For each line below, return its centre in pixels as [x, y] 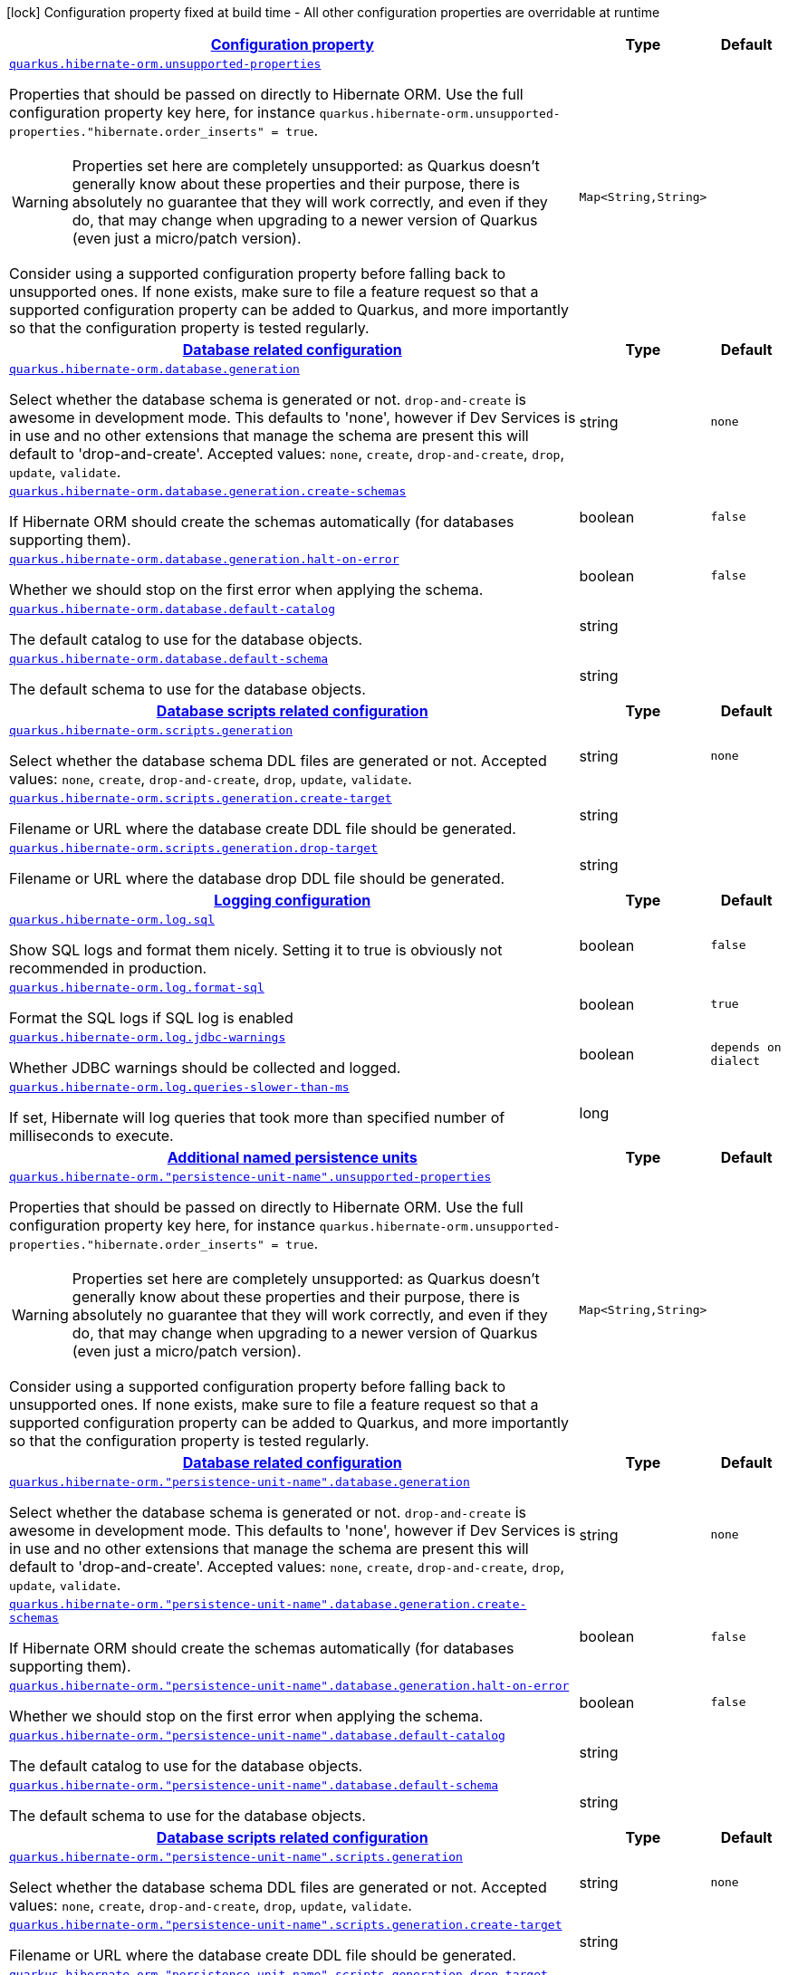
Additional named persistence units [292, 1157]
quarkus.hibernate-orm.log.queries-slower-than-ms [179, 1087]
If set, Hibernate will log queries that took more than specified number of [257, 1117]
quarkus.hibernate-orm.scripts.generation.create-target [201, 798]
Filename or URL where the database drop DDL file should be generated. [257, 878]
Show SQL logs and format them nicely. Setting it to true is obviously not [256, 950]
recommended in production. [108, 968]
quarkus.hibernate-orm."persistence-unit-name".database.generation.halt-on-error [289, 1686]
